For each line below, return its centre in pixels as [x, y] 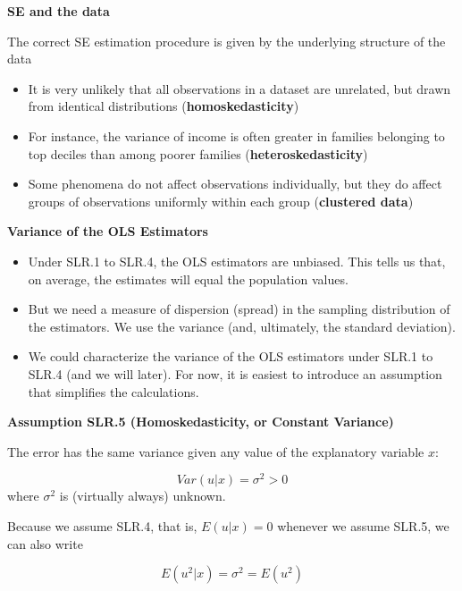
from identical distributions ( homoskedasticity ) [164, 106]
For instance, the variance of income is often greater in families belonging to [236, 135]
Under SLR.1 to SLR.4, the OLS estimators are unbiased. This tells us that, [237, 261]
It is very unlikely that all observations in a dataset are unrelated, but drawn [239, 88]
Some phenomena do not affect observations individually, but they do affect [235, 184]
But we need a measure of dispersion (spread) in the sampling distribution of [239, 309]
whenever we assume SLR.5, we [363, 525]
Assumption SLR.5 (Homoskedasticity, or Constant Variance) [201, 422]
